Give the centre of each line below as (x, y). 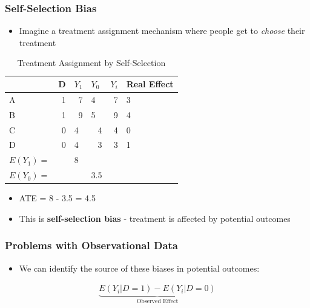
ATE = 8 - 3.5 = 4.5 (57, 198)
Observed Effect (157, 302)
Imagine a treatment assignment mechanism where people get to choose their (162, 31)
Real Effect (150, 84)
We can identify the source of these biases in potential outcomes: (139, 268)
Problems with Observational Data (91, 245)
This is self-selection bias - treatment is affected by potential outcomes (155, 218)
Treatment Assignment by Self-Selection (91, 63)
